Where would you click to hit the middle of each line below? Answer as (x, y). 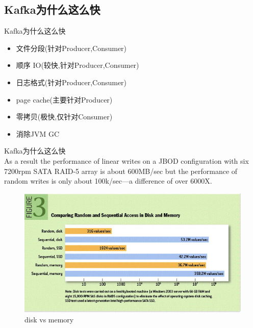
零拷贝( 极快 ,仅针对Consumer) (64, 117)
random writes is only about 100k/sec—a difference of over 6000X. (108, 181)
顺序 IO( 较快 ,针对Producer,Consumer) (78, 65)
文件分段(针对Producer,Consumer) (71, 48)
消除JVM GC (38, 133)
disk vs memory (49, 319)
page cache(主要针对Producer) (64, 99)
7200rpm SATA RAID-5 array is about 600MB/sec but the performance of (121, 171)
